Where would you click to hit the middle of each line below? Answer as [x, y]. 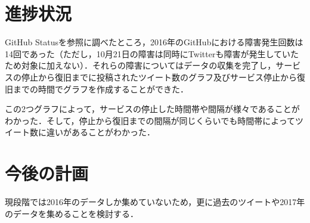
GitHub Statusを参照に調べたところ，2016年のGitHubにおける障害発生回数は [154, 42]
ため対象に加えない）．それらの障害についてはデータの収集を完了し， [140, 65]
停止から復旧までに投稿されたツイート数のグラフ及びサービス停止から [159, 77]
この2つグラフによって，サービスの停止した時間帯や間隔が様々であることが [152, 109]
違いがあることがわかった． [100, 132]
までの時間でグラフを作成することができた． [100, 89]
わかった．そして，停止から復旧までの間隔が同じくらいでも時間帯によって [150, 120]
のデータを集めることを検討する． [72, 213]
